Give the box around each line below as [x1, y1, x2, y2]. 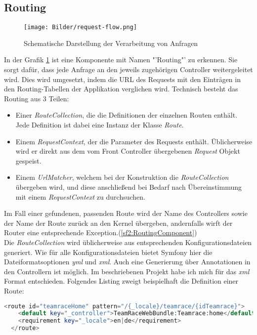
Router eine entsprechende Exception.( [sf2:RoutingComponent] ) [4, 227, 197, 238]
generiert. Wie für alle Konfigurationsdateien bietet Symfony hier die [4, 247, 213, 257]
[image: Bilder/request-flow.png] [24, 24, 137, 31]
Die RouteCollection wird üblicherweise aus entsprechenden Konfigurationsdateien [4, 237, 252, 247]
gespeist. [15, 155, 42, 166]
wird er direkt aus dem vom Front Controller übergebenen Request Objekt [15, 146, 240, 156]
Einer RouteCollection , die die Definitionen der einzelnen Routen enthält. [15, 110, 238, 120]
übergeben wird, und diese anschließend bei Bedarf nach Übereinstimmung [15, 181, 242, 192]
